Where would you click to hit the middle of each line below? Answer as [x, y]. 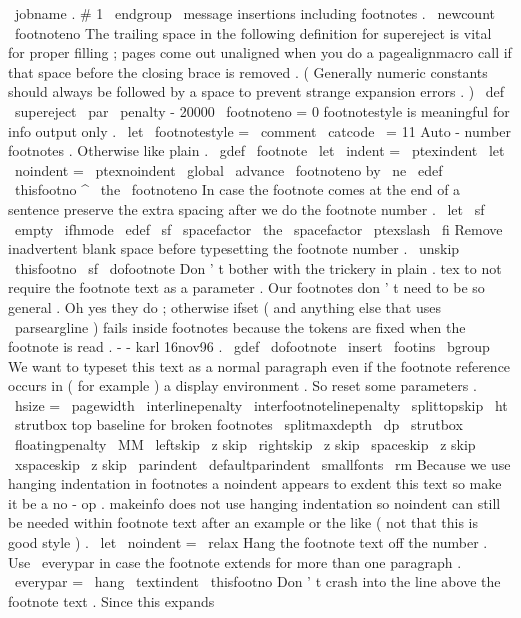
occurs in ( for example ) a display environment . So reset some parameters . [242, 385]
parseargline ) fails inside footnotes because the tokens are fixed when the [240, 326]
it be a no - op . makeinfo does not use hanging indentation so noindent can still [254, 502]
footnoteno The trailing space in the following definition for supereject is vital [253, 32]
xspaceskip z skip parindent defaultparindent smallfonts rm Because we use [262, 463]
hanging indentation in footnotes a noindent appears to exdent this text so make [255, 483]
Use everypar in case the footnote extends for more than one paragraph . [235, 561]
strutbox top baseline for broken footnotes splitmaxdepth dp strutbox [238, 424]
